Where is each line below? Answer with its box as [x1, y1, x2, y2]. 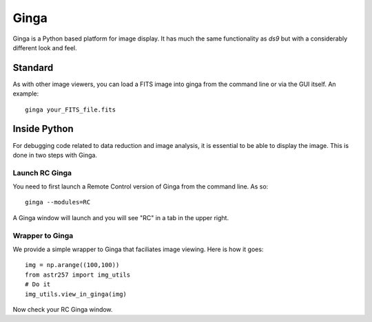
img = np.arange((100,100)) [25, 261, 120, 269]
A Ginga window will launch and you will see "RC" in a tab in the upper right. [12, 213, 229, 222]
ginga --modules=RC [25, 198, 91, 206]
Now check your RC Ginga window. [12, 305, 113, 313]
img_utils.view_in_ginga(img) [25, 290, 127, 298]
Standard [12, 62, 54, 74]
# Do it [25, 281, 51, 288]
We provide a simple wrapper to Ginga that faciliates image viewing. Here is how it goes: [12, 245, 264, 253]
